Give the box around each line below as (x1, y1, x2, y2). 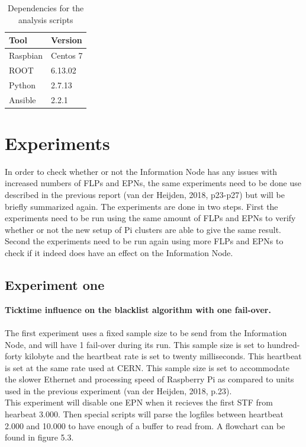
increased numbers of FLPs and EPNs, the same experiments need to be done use (5, 177, 301, 189)
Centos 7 (51, 49, 83, 62)
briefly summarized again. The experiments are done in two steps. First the (5, 200, 278, 212)
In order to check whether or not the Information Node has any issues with (5, 165, 278, 177)
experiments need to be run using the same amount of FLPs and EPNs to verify (5, 212, 296, 224)
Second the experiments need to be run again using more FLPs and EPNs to (5, 235, 284, 247)
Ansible (9, 93, 36, 106)
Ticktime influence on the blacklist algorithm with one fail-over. (5, 303, 271, 315)
